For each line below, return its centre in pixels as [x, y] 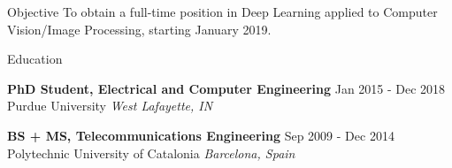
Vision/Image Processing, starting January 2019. [139, 29]
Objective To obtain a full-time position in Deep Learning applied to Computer [222, 11]
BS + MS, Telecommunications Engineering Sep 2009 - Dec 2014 [201, 135]
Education [35, 59]
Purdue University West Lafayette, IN [110, 106]
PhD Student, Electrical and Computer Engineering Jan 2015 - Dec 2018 [226, 88]
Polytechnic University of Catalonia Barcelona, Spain [151, 153]
